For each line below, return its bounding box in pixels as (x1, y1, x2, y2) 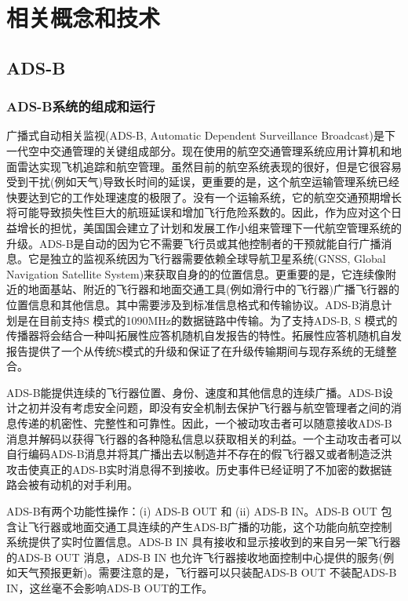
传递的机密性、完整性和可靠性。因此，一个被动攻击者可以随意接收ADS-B (16, 415, 392, 432)
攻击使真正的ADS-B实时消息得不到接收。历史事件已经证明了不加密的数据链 (6, 461, 392, 477)
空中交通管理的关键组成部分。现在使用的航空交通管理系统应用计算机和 (27, 142, 391, 158)
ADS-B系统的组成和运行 (6, 97, 155, 116)
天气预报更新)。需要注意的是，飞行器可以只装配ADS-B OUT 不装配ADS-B (16, 564, 397, 581)
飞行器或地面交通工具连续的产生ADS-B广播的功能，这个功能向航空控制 (27, 518, 392, 534)
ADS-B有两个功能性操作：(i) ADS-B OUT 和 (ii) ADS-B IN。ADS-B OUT (6, 503, 377, 519)
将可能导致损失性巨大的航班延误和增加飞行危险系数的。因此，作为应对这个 (6, 204, 391, 220)
